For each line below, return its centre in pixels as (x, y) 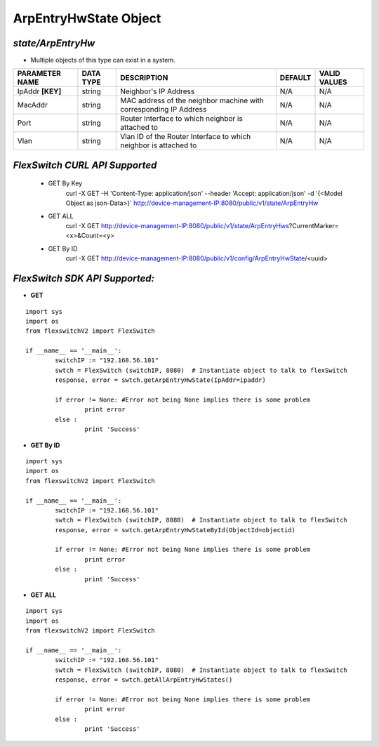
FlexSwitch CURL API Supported (85, 165)
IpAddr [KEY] (39, 91)
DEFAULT (295, 78)
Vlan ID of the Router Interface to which (186, 137)
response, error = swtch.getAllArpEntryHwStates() (144, 680)
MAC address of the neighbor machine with (192, 100)
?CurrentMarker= (314, 226)
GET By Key (65, 183)
